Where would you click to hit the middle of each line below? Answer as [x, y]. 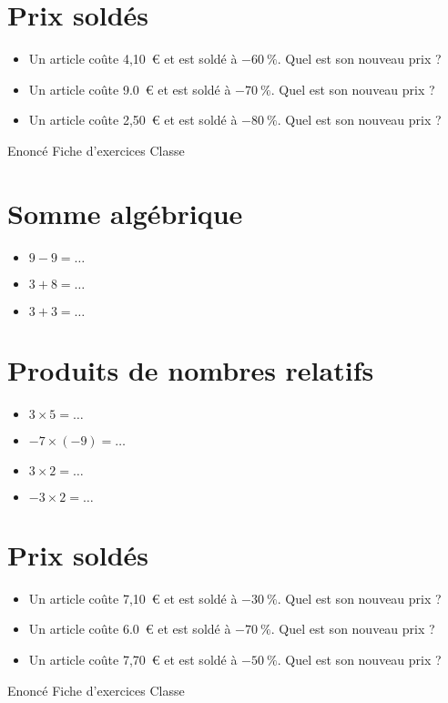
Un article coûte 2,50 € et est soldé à [133, 120]
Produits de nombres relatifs [191, 369]
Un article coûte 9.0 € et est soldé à [130, 89]
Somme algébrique [125, 213]
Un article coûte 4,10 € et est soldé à [133, 59]
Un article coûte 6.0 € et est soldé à [130, 629]
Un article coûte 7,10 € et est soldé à [133, 598]
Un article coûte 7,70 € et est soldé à [133, 660]
